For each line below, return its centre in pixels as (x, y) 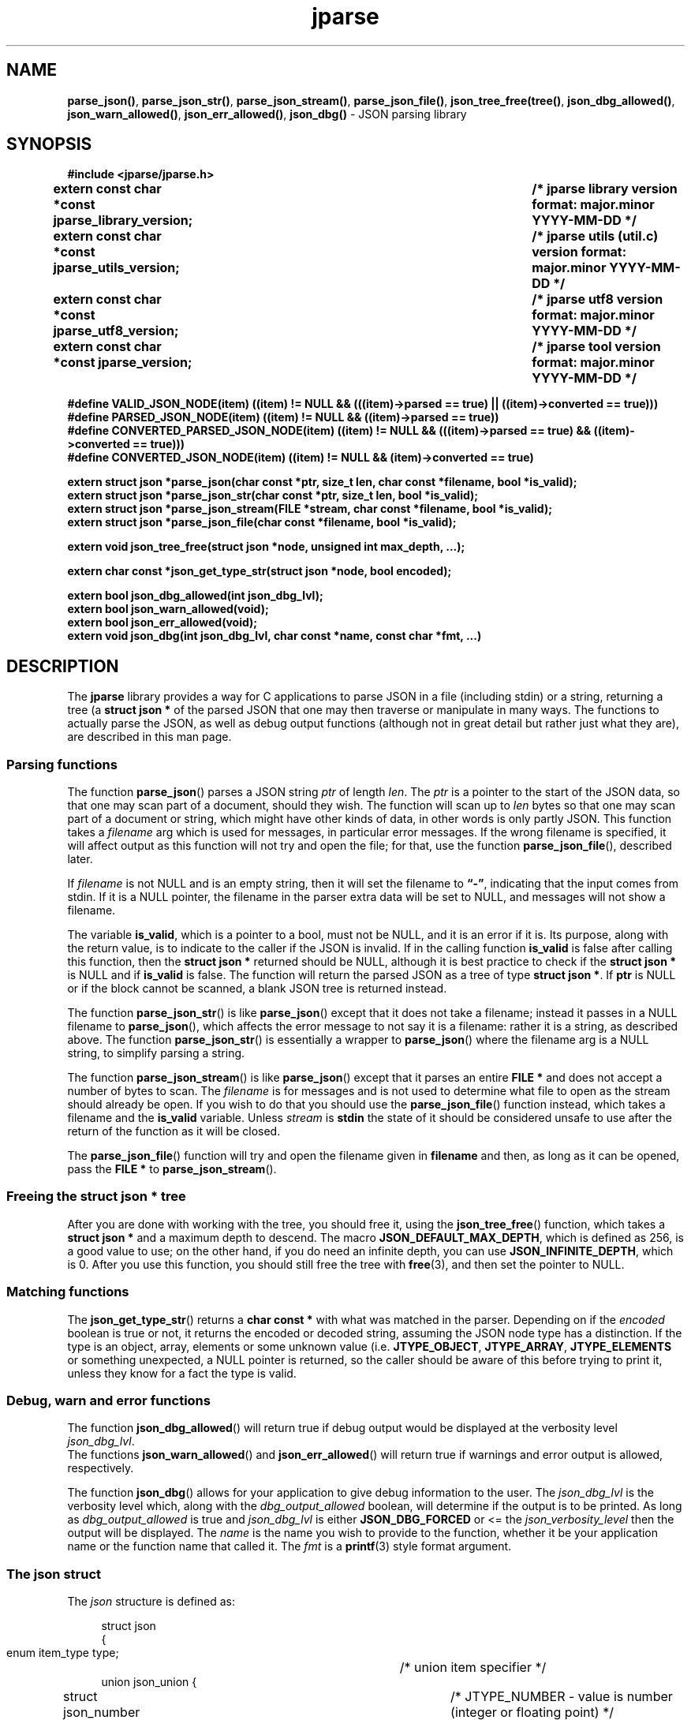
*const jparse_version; (123, 363)
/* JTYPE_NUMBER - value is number (562, 1697)
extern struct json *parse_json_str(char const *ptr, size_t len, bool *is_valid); (273, 495)
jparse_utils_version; (116, 268)
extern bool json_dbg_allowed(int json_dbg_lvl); (195, 596)
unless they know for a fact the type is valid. (182, 1373)
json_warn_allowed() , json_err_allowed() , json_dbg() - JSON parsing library (267, 114)
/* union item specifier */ (473, 1668)
